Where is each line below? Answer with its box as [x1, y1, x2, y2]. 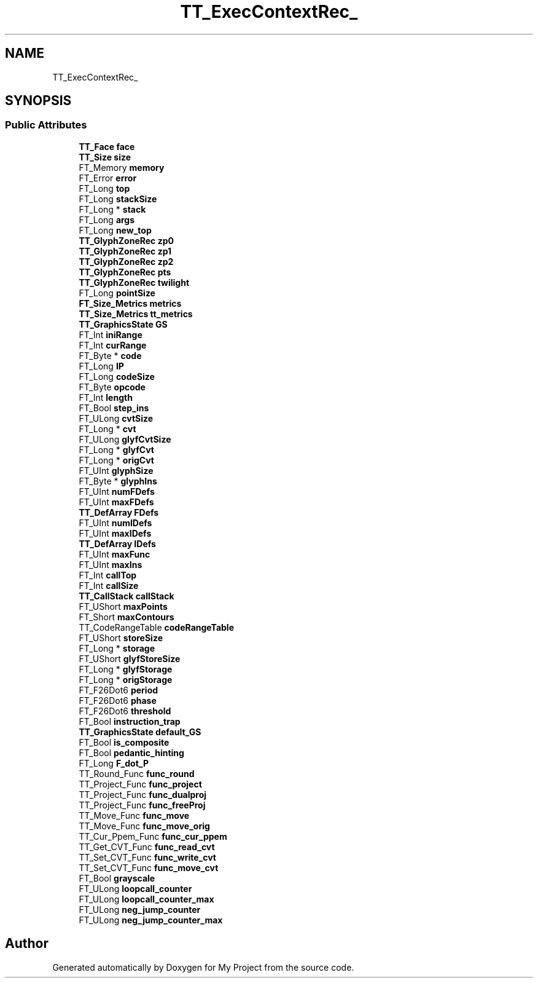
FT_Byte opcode [79, 381, 146, 392]
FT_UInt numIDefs [79, 517, 152, 528]
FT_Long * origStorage [79, 674, 173, 685]
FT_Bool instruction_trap [79, 716, 181, 727]
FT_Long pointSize [79, 287, 155, 298]
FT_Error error [79, 172, 137, 183]
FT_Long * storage [79, 642, 155, 653]
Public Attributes [5, 119, 87, 132]
